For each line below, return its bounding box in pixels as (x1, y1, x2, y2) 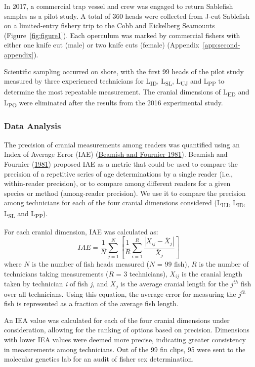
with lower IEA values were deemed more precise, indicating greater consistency (4, 334, 246, 344)
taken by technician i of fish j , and (4, 278, 108, 289)
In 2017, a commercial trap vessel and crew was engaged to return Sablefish (4, 1, 233, 11)
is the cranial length (181, 268, 243, 278)
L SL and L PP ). (4, 208, 48, 220)
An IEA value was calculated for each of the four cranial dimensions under (4, 315, 230, 325)
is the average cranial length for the (120, 278, 228, 289)
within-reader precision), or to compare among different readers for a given (4, 178, 231, 188)
